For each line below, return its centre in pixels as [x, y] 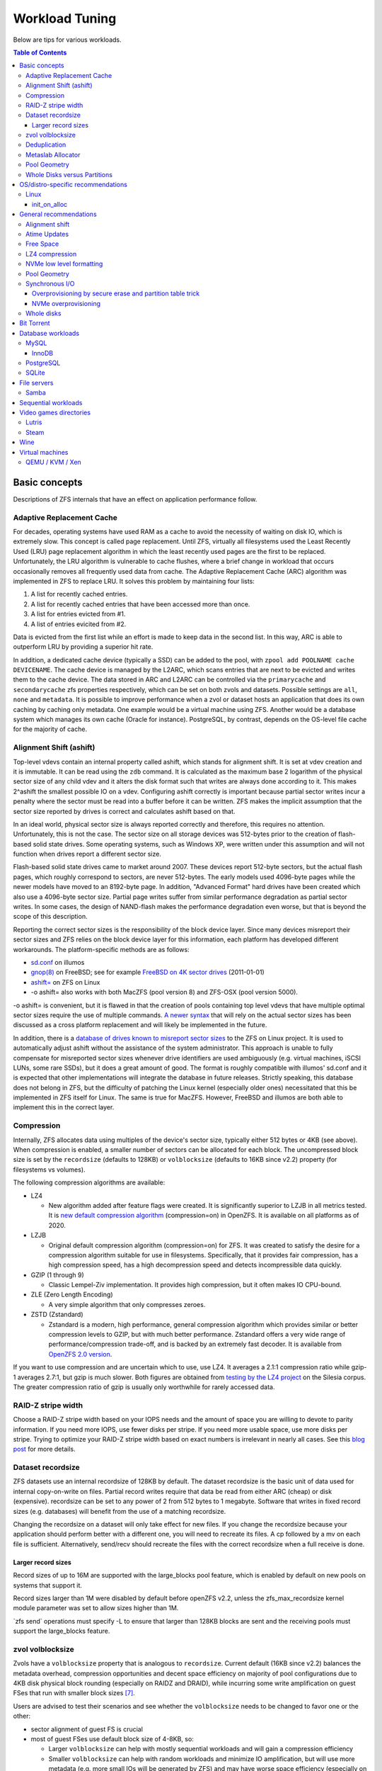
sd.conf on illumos [58, 962]
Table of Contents [40, 52]
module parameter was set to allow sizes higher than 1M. [96, 1608]
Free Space [42, 244]
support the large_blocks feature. [62, 1631]
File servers [36, 383]
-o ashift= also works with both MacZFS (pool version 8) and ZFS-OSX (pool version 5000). [164, 992]
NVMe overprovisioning [66, 303]
